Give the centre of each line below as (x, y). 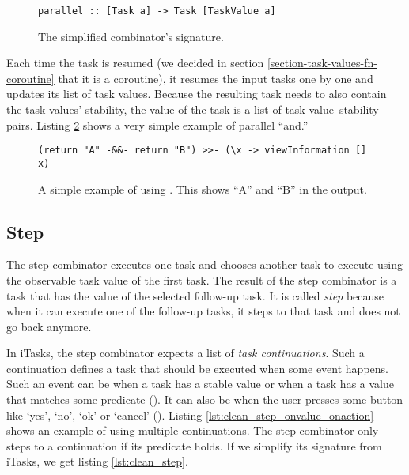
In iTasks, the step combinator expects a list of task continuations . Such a (186, 353)
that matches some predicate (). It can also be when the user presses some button (205, 400)
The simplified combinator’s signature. (131, 36)
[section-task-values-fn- (322, 63)
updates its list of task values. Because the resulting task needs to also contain (197, 94)
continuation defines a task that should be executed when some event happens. (197, 368)
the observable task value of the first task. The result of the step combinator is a (202, 279)
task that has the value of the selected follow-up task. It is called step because (195, 295)
